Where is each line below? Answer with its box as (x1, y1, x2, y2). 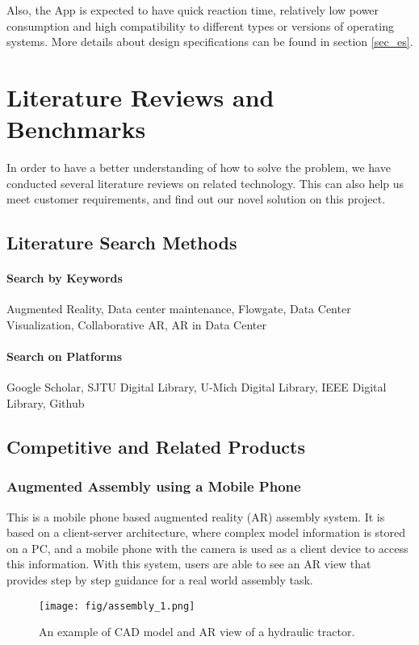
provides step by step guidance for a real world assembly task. (6, 572, 313, 588)
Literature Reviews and (6, 80, 274, 113)
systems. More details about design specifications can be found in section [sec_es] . (6, 33, 413, 50)
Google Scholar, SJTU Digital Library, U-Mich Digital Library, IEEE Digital (6, 379, 387, 396)
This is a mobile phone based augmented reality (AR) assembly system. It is (6, 508, 385, 525)
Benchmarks (6, 112, 146, 145)
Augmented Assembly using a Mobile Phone (6, 476, 301, 496)
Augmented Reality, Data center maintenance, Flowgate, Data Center (6, 300, 351, 317)
